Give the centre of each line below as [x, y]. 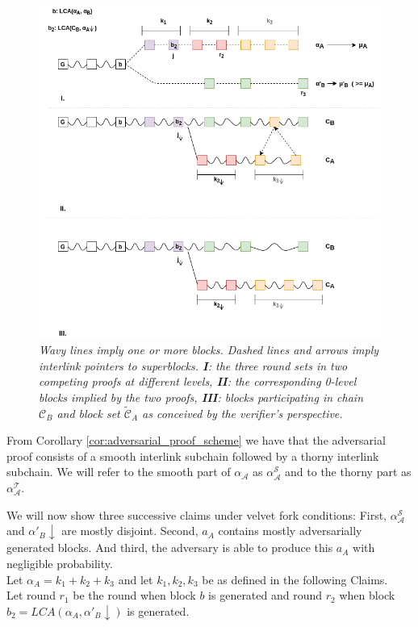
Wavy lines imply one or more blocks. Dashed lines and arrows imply [209, 350]
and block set [88, 413]
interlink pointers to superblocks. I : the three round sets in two [193, 365]
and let [136, 579]
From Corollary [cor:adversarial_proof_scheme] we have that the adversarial [196, 440]
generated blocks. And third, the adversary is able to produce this [170, 548]
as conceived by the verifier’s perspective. [242, 413]
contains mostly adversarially [290, 531]
